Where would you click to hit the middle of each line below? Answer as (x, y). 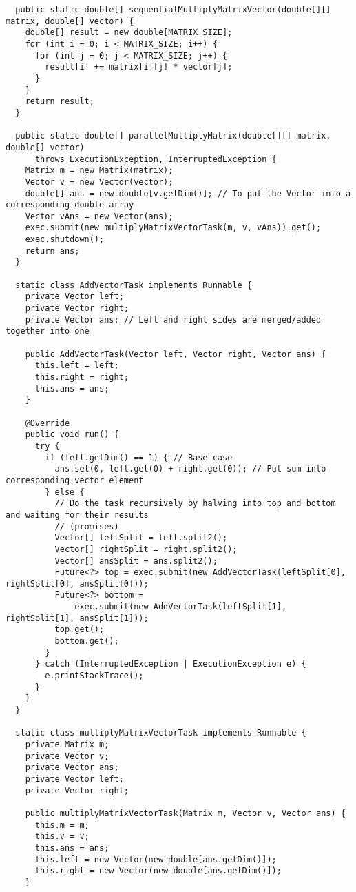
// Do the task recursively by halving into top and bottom (195, 504)
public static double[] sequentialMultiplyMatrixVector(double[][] (173, 10)
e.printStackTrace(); (94, 676)
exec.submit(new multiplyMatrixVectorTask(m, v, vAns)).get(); (173, 228)
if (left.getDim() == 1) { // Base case (139, 457)
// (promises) (87, 526)
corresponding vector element (75, 480)
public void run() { (72, 435)
